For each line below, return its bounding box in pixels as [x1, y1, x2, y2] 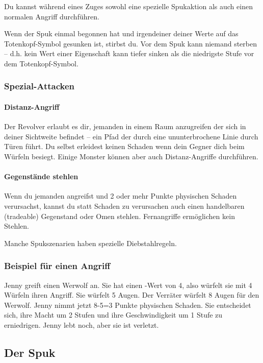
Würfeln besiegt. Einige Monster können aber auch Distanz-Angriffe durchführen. [4, 151, 258, 161]
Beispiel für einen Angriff [4, 259, 111, 272]
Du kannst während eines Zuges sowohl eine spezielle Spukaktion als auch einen [4, 1, 253, 11]
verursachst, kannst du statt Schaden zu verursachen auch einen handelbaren [4, 200, 245, 211]
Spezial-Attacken [4, 80, 75, 92]
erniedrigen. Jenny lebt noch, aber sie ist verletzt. [4, 319, 159, 330]
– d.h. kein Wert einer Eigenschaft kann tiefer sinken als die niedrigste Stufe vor [4, 48, 254, 59]
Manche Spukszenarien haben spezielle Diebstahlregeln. [4, 237, 177, 248]
